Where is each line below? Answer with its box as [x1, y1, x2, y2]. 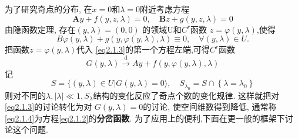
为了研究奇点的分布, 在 [5, 3, 92, 15]
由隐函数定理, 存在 [5, 23, 76, 35]
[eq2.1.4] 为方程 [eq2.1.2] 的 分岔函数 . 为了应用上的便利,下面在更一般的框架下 [5, 112, 285, 124]
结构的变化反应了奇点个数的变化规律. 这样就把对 [93, 89, 279, 101]
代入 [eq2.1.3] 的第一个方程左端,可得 [76, 43, 210, 55]
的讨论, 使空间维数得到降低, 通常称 [143, 100, 277, 113]
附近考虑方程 [140, 3, 190, 15]
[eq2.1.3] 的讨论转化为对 [5, 100, 92, 113]
